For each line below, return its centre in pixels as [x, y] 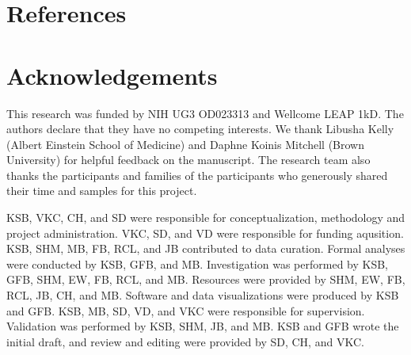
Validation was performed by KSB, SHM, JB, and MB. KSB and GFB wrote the [203, 326]
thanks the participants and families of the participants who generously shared [197, 175]
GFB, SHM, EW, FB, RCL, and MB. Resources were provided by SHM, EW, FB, [206, 279]
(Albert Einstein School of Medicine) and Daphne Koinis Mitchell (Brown [185, 144]
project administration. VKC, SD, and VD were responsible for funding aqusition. [205, 233]
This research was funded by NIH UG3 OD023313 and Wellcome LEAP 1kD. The [205, 113]
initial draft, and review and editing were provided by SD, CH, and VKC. [185, 341]
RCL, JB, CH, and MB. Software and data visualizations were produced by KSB [203, 295]
